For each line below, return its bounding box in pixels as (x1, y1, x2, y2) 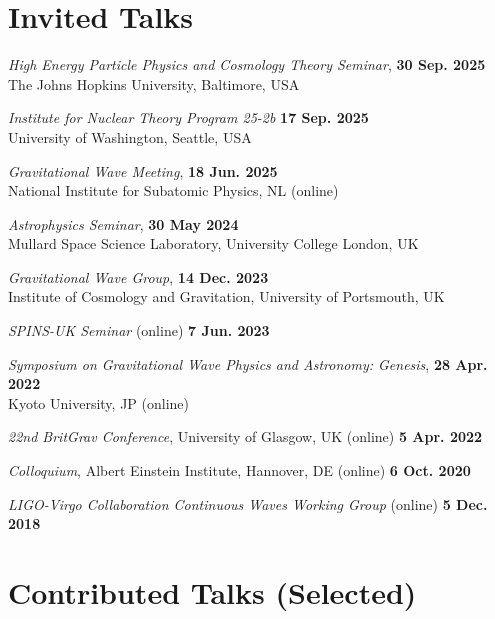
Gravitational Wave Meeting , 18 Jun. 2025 (8, 160, 278, 181)
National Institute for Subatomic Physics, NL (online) (8, 180, 339, 201)
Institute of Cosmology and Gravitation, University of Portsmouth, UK (8, 286, 445, 307)
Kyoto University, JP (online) (8, 392, 189, 413)
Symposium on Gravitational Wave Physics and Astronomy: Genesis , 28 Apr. (8, 353, 488, 374)
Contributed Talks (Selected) (8, 572, 417, 612)
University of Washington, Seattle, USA (8, 126, 252, 147)
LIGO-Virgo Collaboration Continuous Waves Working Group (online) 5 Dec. (8, 493, 488, 514)
